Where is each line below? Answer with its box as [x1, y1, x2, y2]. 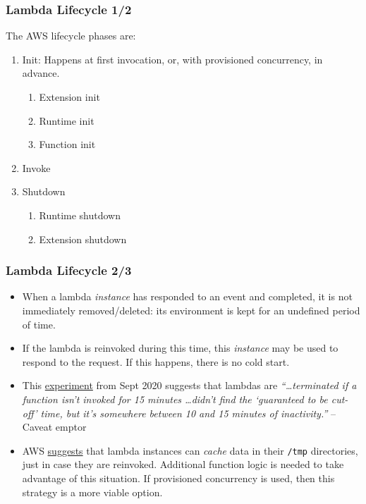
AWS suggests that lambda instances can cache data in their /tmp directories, [22, 443, 358, 457]
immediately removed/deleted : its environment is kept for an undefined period [22, 302, 360, 317]
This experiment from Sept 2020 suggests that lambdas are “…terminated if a [22, 378, 357, 393]
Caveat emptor [22, 419, 87, 434]
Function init [39, 137, 96, 152]
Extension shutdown [39, 231, 127, 246]
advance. [22, 66, 60, 80]
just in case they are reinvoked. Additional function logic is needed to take [22, 457, 344, 472]
